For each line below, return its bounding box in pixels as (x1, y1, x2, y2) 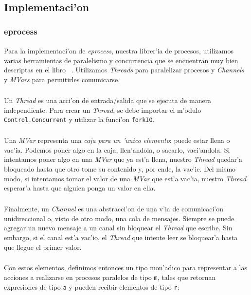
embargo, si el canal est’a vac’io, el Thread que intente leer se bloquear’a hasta (4, 232, 238, 242)
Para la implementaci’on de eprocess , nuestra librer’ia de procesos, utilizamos (4, 46, 233, 56)
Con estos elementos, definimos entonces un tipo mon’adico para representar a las (4, 262, 247, 273)
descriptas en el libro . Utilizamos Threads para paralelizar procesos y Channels (4, 65, 244, 75)
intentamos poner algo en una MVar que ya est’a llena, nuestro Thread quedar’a (4, 154, 242, 164)
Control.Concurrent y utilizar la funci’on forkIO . (4, 114, 155, 124)
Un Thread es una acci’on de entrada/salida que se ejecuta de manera (4, 95, 212, 105)
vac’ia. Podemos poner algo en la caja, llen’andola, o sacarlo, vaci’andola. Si (4, 144, 230, 155)
